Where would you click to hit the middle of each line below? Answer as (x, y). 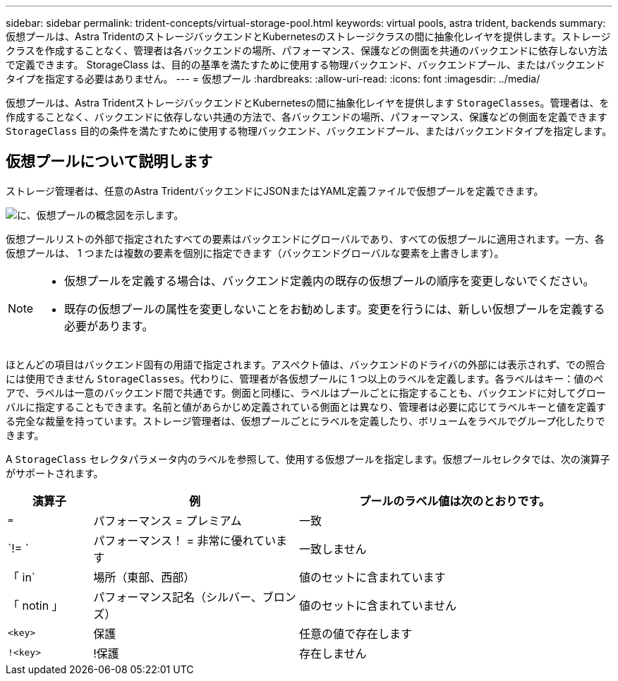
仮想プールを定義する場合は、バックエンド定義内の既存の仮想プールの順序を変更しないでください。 (329, 281)
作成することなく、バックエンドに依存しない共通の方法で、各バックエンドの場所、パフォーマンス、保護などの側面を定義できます (307, 117)
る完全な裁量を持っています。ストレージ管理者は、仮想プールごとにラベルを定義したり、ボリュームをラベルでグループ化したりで (305, 421)
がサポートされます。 (55, 473)
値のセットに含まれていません (377, 605)
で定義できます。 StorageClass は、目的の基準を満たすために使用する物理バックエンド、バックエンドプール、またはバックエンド (305, 65)
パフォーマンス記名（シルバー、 (178, 597)
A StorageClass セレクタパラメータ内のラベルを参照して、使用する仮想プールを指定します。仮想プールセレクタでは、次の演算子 (308, 459)
